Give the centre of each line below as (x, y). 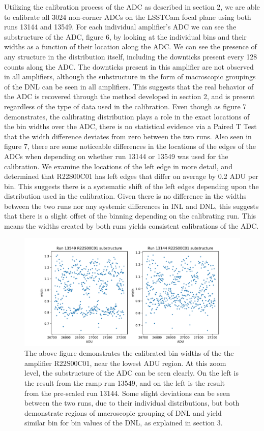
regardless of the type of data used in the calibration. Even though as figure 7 (125, 106)
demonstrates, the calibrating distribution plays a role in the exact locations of (127, 116)
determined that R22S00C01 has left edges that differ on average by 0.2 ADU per (131, 176)
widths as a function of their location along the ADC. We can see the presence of (130, 47)
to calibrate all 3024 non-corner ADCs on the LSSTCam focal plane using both (128, 17)
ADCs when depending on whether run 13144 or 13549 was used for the (116, 156)
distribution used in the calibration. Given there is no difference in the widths (125, 196)
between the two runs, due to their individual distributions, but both (132, 403)
